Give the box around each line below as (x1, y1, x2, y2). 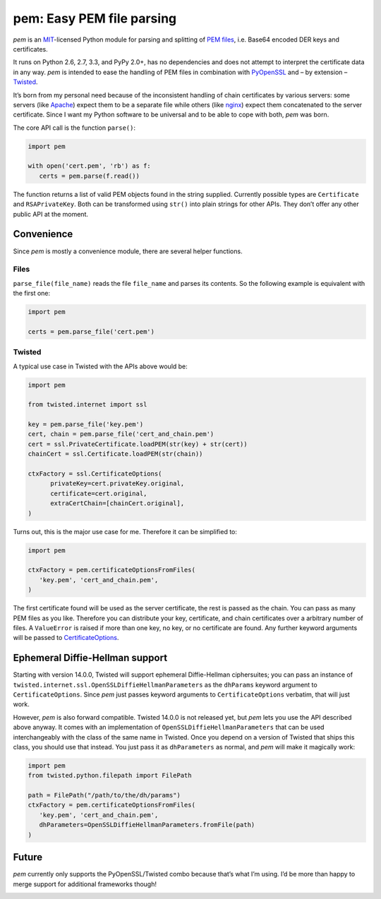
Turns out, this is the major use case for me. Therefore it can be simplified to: (13, 527, 238, 536)
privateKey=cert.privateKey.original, (50, 480, 185, 488)
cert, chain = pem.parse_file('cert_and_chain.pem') (28, 430, 214, 438)
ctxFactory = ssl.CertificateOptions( (28, 470, 162, 478)
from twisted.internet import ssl (28, 401, 147, 409)
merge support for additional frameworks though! (13, 879, 157, 888)
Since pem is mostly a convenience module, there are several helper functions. (13, 247, 243, 255)
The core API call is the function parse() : (13, 123, 135, 132)
